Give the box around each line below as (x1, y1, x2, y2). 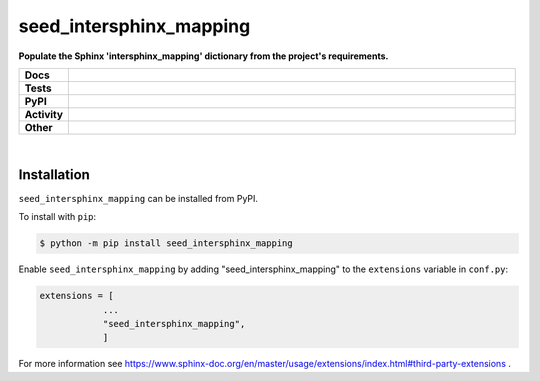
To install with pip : (18, 211, 97, 223)
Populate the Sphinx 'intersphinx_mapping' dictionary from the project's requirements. (18, 50, 389, 62)
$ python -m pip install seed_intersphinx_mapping (39, 238, 294, 249)
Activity (24, 107, 64, 121)
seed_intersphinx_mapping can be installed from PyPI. (18, 192, 259, 204)
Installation (18, 166, 90, 183)
